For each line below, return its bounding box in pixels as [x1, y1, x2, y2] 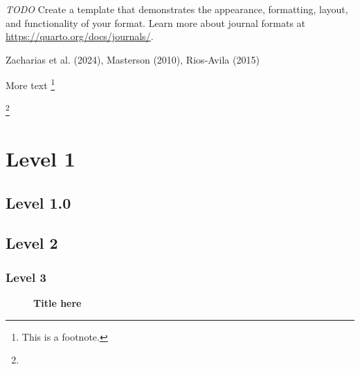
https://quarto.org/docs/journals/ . [6, 29, 154, 44]
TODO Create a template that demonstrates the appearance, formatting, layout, [6, 2, 348, 16]
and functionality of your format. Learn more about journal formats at [6, 15, 306, 30]
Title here [33, 296, 82, 310]
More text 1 [6, 76, 55, 93]
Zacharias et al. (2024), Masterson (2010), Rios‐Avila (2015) [6, 52, 260, 66]
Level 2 [6, 232, 58, 254]
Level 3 [6, 268, 46, 285]
